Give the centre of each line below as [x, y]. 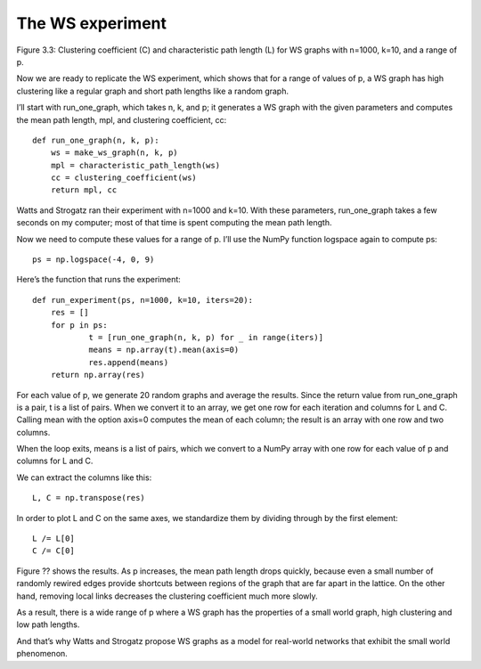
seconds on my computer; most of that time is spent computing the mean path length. [174, 223]
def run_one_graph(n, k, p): [96, 140]
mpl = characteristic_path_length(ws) [135, 165]
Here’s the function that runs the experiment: [99, 280]
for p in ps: [79, 325]
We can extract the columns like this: [84, 477]
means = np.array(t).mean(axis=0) [164, 350]
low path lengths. [48, 624]
